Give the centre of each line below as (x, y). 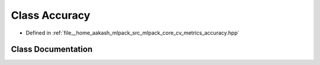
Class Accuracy (51, 15)
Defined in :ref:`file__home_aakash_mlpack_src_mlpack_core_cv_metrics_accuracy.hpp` (132, 33)
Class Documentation (52, 49)
